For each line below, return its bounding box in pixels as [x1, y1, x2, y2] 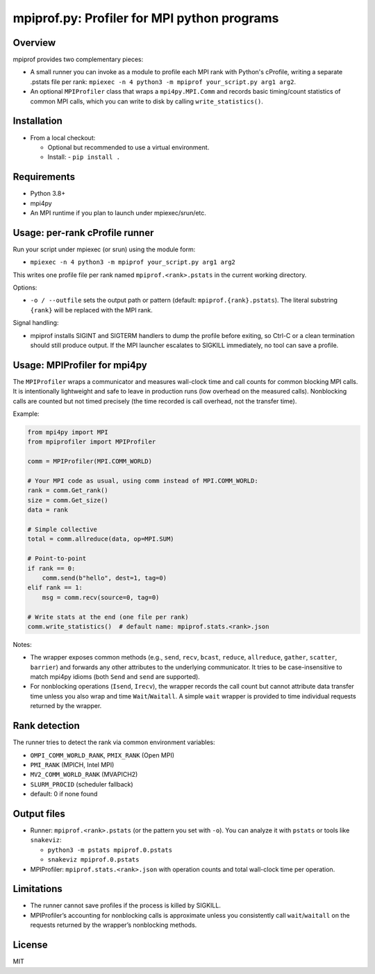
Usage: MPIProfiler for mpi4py [12, 359, 147, 371]
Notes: [12, 640, 32, 648]
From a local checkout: [30, 133, 96, 142]
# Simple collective [27, 526, 97, 533]
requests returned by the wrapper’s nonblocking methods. [30, 921, 197, 930]
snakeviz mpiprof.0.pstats [47, 856, 140, 864]
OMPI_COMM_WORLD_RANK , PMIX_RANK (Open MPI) [30, 750, 175, 759]
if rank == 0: [27, 564, 76, 572]
